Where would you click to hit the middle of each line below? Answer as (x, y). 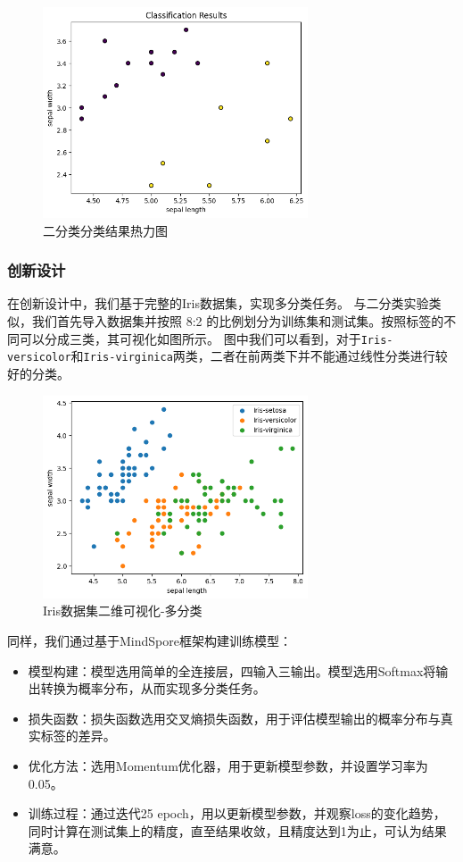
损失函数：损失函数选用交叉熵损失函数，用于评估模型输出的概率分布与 (234, 718)
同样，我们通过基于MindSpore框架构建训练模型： (149, 641)
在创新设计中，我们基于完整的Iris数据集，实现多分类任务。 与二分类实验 (218, 303)
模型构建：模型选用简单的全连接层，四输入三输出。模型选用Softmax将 (232, 670)
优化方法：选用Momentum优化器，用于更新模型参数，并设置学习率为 (228, 766)
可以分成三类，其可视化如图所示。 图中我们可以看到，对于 (190, 338)
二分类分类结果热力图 (105, 230)
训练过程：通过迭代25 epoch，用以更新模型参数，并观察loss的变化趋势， (237, 813)
